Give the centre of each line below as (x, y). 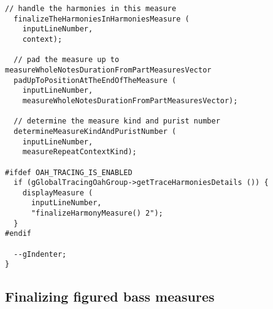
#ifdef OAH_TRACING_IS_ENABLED (69, 172)
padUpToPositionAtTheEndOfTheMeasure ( (95, 80)
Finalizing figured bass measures (110, 296)
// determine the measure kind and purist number (117, 121)
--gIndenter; (40, 254)
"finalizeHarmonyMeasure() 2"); (97, 213)
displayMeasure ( (58, 193)
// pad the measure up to (67, 60)
